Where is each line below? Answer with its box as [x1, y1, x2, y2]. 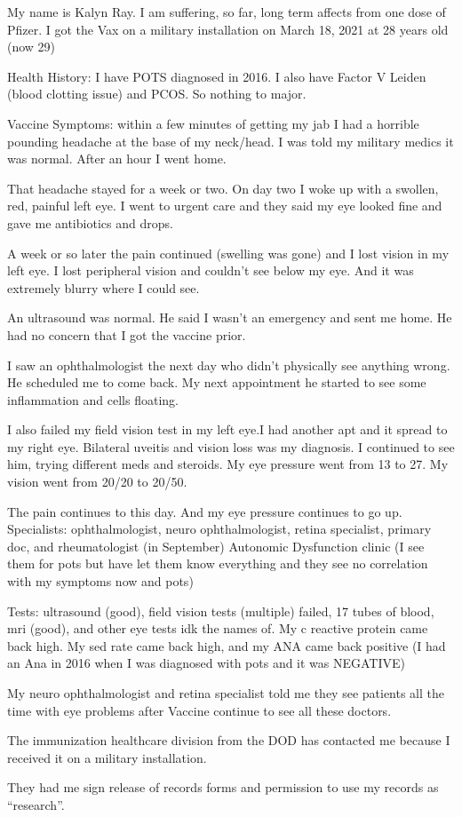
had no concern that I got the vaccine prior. [7, 325, 246, 344]
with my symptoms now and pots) [7, 572, 194, 591]
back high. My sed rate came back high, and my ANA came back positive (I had [7, 636, 446, 654]
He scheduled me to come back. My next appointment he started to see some [7, 373, 426, 392]
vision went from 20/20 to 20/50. [7, 472, 187, 491]
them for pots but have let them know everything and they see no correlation [7, 554, 428, 573]
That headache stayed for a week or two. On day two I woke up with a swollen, [7, 178, 439, 197]
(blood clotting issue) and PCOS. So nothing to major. [7, 84, 307, 103]
